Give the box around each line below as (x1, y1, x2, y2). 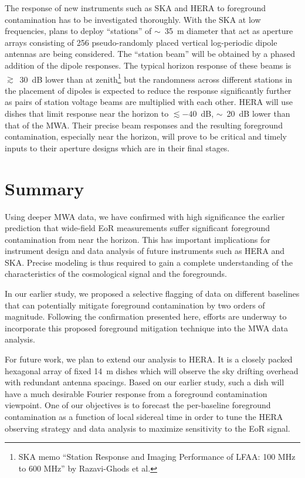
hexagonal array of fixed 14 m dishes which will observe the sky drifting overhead (5, 364, 299, 377)
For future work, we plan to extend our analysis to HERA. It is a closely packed (5, 353, 293, 365)
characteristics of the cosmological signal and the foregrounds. (5, 267, 227, 280)
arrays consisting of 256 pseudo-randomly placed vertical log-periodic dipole (5, 36, 277, 48)
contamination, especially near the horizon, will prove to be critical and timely (5, 130, 287, 143)
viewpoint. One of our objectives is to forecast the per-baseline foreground (5, 399, 271, 411)
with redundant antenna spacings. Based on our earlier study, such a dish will (5, 376, 284, 388)
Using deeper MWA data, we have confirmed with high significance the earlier (5, 210, 285, 222)
